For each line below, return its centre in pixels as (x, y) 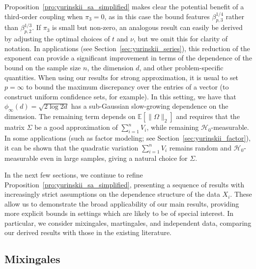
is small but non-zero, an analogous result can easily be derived (147, 27)
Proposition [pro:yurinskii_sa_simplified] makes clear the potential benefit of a (124, 6)
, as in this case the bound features (157, 16)
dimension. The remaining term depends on (70, 116)
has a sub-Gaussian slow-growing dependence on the (150, 106)
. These (241, 194)
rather (235, 16)
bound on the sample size (43, 67)
